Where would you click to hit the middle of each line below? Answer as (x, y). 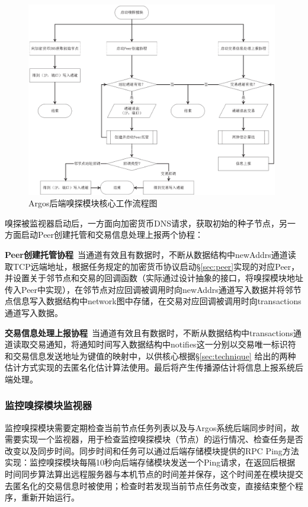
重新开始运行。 (50, 497)
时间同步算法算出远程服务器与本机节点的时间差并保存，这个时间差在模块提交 (154, 474)
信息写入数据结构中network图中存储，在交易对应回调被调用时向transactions (157, 301)
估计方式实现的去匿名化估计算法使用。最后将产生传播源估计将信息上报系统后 (154, 367)
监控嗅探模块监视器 (49, 405)
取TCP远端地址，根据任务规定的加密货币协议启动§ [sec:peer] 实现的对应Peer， (152, 266)
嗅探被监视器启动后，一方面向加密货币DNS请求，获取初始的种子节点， (142, 223)
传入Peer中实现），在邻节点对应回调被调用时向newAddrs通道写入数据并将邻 (149, 289)
